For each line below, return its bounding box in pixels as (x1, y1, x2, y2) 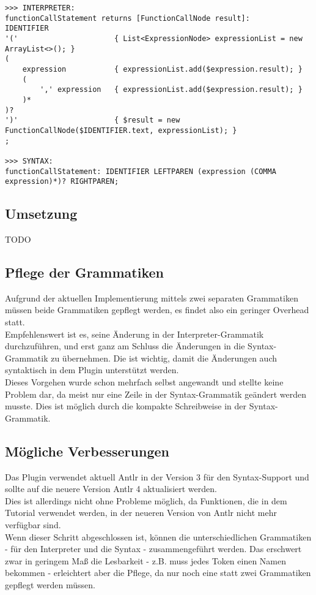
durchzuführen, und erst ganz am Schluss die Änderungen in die (5, 339, 245, 352)
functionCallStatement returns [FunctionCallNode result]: (5, 13, 250, 23)
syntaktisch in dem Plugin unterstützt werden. (5, 363, 179, 376)
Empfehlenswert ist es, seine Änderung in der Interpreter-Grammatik (5, 327, 264, 340)
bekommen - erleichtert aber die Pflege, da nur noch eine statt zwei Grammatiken (5, 566, 311, 579)
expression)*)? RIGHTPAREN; (5, 177, 119, 186)
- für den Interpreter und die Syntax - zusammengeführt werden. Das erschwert (5, 542, 302, 555)
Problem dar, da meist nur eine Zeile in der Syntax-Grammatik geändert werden (5, 387, 306, 400)
